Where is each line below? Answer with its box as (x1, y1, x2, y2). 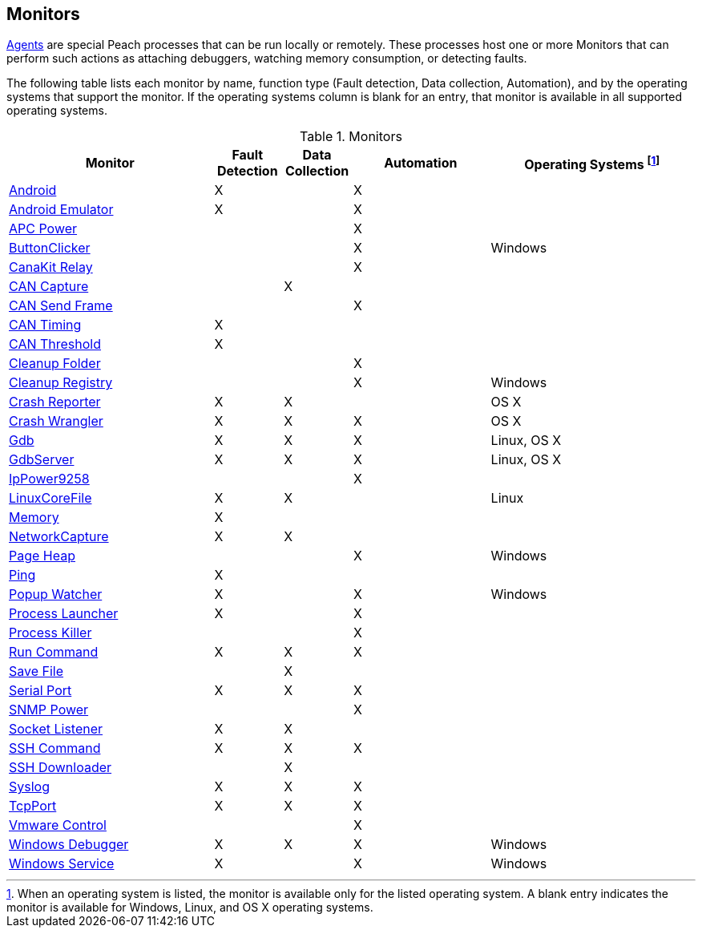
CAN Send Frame (9, 297, 113, 314)
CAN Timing (9, 317, 82, 334)
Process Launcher (9, 605, 119, 622)
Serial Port (9, 682, 72, 699)
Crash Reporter (9, 394, 101, 410)
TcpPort (9, 798, 57, 815)
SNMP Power (9, 702, 89, 718)
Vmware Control (9, 817, 107, 834)
